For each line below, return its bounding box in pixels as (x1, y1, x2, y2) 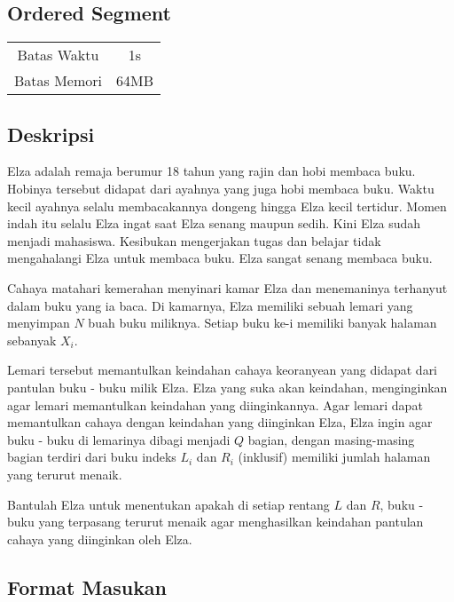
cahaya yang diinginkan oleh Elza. (7, 529, 192, 548)
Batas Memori (14, 70, 103, 91)
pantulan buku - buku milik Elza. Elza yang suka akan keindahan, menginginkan (7, 377, 448, 396)
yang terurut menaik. (7, 464, 122, 483)
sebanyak (7, 330, 57, 349)
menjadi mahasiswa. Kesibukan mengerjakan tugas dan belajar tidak (7, 231, 381, 250)
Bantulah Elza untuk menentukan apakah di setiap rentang (7, 495, 330, 513)
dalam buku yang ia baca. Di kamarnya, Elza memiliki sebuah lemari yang (7, 296, 413, 314)
